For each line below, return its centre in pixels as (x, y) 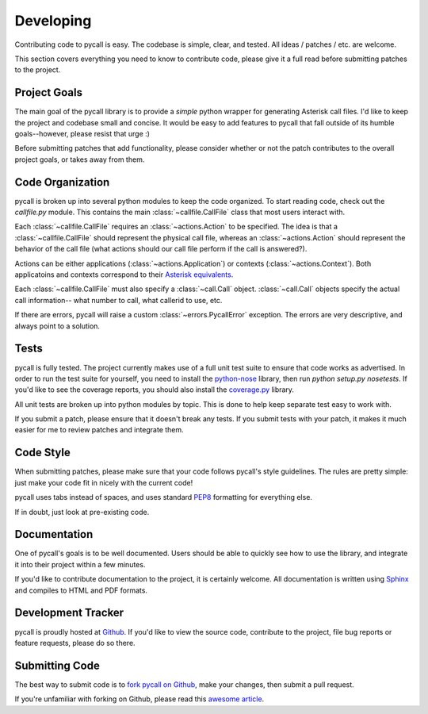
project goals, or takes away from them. (80, 159)
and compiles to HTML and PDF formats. (81, 590)
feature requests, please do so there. (75, 643)
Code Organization (62, 182)
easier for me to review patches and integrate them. (99, 430)
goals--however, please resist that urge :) (82, 134)
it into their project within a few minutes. (80, 564)
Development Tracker (69, 613)
